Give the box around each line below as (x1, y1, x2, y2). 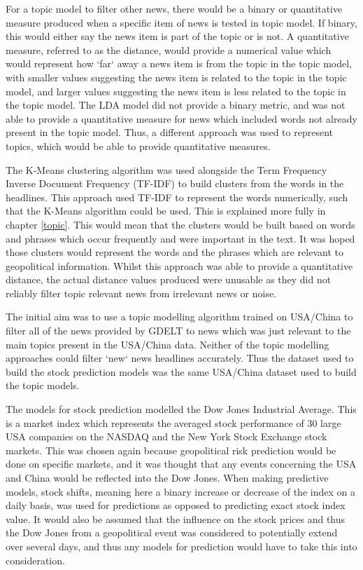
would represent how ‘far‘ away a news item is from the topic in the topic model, (6, 56, 353, 71)
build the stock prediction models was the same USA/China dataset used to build (6, 364, 357, 379)
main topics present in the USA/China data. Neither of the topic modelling (6, 337, 329, 351)
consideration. (6, 552, 65, 567)
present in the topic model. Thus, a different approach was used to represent (6, 125, 333, 140)
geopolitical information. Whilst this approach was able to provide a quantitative (6, 258, 353, 273)
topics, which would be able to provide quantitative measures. (6, 138, 271, 153)
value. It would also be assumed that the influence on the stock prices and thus (6, 511, 346, 526)
